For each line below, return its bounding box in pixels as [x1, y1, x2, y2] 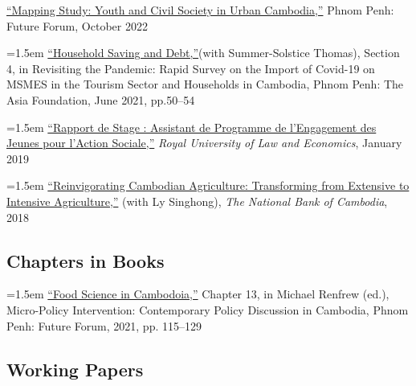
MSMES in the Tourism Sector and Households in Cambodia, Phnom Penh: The [6, 76, 404, 92]
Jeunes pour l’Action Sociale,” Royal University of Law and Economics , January [6, 134, 402, 151]
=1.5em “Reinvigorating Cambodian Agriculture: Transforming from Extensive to [6, 177, 410, 194]
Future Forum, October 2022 [6, 17, 148, 34]
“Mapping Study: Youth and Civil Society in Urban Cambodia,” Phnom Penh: [6, 2, 394, 18]
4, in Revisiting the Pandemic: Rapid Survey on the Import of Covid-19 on [6, 60, 375, 76]
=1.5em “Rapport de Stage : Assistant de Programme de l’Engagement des [6, 118, 377, 135]
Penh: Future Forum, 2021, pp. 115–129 [6, 317, 202, 334]
